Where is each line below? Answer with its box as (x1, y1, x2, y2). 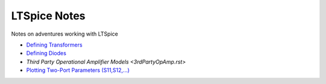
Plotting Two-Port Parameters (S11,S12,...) (26, 66, 130, 74)
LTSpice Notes (11, 9, 86, 22)
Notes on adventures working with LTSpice (11, 30, 118, 37)
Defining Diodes (26, 50, 66, 57)
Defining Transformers (26, 41, 83, 48)
